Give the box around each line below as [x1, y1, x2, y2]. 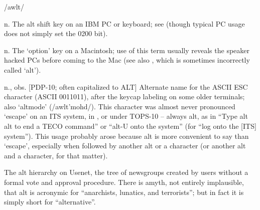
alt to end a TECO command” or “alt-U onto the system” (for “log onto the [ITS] [4, 120, 256, 131]
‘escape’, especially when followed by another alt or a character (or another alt [4, 140, 246, 151]
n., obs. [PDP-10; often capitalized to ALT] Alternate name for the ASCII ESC [4, 81, 248, 92]
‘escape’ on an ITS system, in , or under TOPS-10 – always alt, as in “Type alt [4, 111, 248, 121]
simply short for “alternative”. [4, 196, 96, 207]
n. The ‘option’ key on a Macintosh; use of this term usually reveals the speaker [4, 45, 250, 55]
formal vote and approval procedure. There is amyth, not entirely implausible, [4, 176, 244, 187]
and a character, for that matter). [4, 150, 108, 160]
